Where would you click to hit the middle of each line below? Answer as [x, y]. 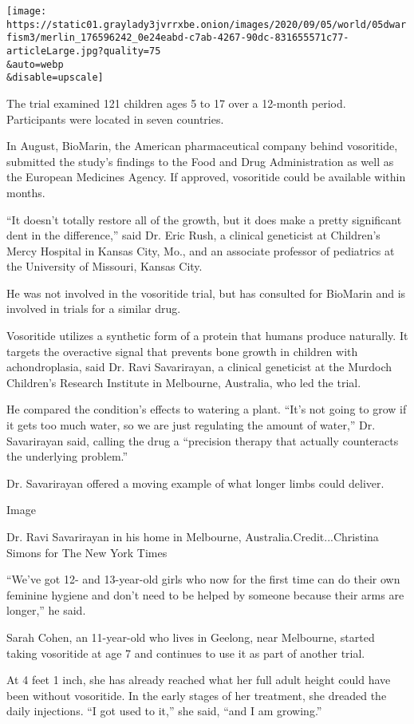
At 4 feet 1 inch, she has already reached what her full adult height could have [199, 680]
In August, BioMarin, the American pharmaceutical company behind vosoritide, [202, 146]
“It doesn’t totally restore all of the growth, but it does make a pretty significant [204, 219]
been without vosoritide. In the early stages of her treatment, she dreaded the [197, 695]
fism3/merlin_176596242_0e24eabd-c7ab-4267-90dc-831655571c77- [178, 38]
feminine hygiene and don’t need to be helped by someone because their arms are [205, 594]
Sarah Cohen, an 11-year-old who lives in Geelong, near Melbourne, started [191, 637]
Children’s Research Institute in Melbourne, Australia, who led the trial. [184, 382]
